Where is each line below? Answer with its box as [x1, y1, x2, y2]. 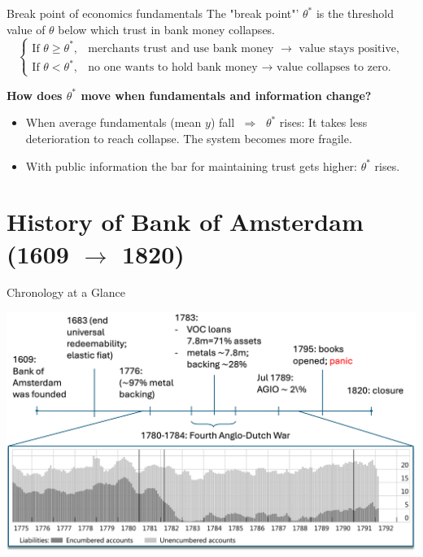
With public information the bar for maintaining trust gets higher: [25, 157, 357, 174]
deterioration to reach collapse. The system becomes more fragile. [25, 129, 352, 146]
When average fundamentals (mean [25, 114, 202, 131]
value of [7, 20, 46, 37]
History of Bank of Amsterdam [7, 205, 364, 238]
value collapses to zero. [277, 62, 391, 74]
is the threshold [316, 5, 395, 21]
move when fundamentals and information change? [81, 86, 372, 103]
